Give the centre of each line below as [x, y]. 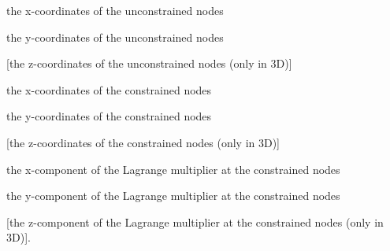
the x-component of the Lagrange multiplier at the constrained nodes [173, 169]
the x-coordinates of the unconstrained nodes [115, 10]
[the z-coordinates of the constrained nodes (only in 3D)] [143, 142]
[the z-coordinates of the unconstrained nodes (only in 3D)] [149, 63]
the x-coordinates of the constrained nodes [109, 89]
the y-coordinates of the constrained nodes [109, 116]
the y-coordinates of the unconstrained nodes [115, 37]
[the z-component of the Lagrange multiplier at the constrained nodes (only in [195, 221]
